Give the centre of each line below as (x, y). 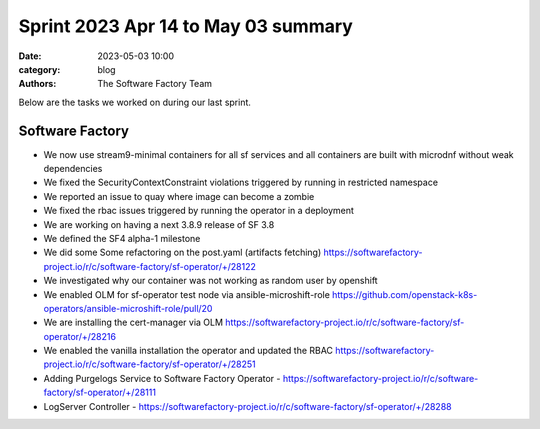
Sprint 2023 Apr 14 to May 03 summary (186, 26)
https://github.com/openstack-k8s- (404, 294)
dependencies (73, 169)
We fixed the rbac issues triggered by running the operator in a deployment (199, 211)
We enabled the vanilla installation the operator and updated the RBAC (188, 351)
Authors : (37, 84)
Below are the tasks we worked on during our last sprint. (135, 102)
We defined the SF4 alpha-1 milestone (122, 238)
